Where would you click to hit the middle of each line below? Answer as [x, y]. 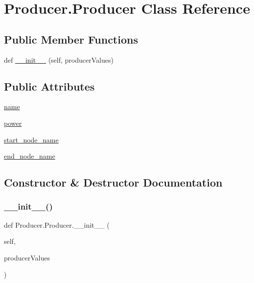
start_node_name [31, 139]
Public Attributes [49, 86]
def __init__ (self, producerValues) [59, 59]
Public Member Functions [71, 39]
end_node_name [30, 156]
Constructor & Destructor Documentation [113, 182]
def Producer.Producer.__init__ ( [57, 224]
